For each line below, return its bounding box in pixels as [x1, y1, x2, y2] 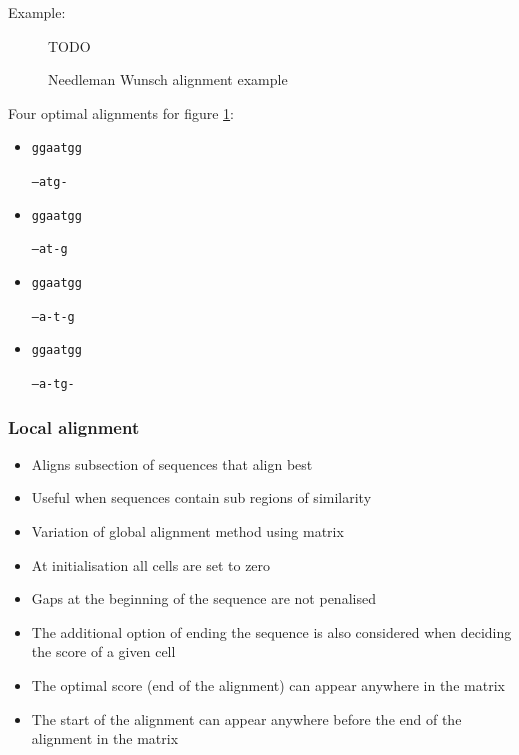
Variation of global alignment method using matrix [31, 521, 344, 542]
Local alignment [8, 414, 140, 439]
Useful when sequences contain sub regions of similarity [31, 487, 372, 508]
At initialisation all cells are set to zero [31, 554, 271, 575]
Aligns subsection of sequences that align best [31, 453, 313, 474]
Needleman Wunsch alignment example [48, 69, 288, 90]
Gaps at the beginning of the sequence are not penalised [31, 588, 376, 609]
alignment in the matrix [31, 728, 179, 749]
